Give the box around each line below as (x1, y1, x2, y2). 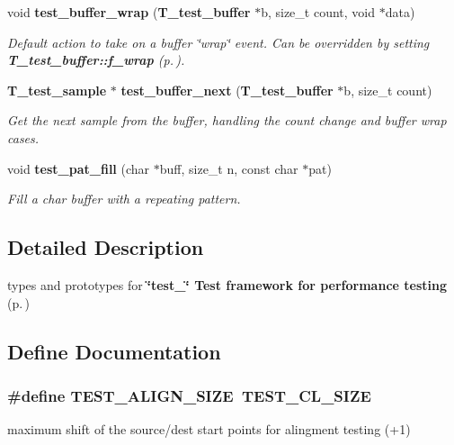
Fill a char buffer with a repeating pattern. (7, 189, 241, 208)
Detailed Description (7, 233, 204, 261)
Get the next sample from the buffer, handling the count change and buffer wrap (7, 111, 447, 130)
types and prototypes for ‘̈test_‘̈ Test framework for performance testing (7, 275, 447, 294)
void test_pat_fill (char (7, 159, 150, 177)
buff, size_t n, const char (159, 159, 298, 177)
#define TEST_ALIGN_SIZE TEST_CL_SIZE (7, 384, 371, 406)
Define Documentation (7, 337, 221, 365)
